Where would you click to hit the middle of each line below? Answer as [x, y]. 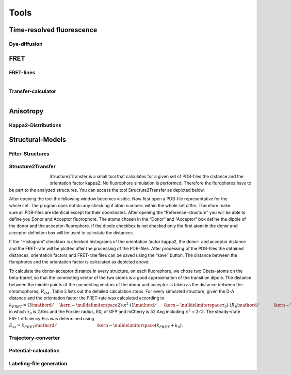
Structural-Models [38, 139]
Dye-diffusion [26, 44]
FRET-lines [22, 72]
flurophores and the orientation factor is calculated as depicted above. [79, 262]
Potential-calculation [34, 351]
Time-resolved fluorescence [53, 30]
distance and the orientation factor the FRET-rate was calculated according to [87, 298]
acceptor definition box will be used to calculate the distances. [72, 232]
